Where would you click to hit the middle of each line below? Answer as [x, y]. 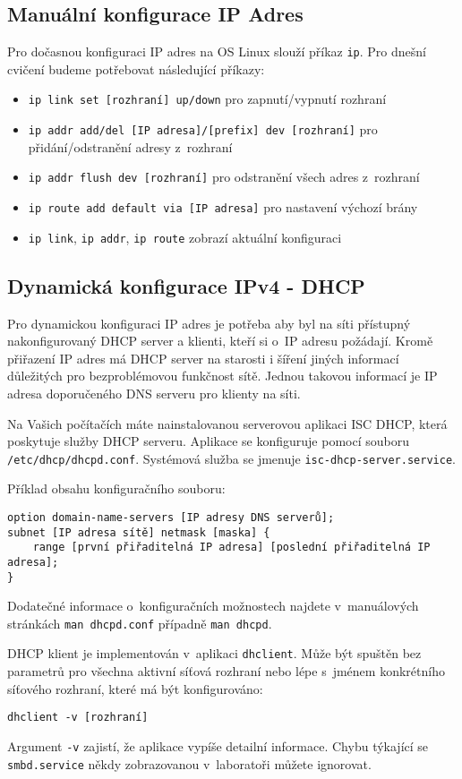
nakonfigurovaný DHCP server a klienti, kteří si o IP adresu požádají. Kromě [220, 341]
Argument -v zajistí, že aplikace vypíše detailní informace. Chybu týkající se [218, 745]
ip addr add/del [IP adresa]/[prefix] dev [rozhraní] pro [203, 129]
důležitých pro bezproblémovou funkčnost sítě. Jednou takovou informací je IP [222, 376]
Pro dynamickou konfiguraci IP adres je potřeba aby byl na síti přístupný [209, 323]
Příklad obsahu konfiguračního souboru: [116, 488]
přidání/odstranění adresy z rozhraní [130, 146]
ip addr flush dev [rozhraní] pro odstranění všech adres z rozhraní [224, 177]
